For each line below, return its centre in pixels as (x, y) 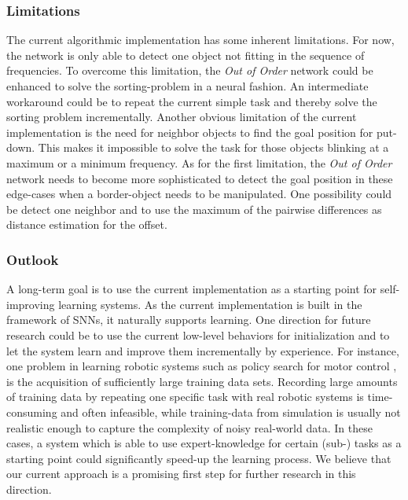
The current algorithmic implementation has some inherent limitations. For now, (200, 40)
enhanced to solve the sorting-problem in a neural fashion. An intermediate (187, 86)
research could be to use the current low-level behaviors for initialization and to (198, 335)
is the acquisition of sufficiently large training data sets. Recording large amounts (202, 381)
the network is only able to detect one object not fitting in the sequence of (186, 55)
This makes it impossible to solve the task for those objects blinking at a (213, 147)
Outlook (33, 259)
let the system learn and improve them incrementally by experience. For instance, (203, 350)
